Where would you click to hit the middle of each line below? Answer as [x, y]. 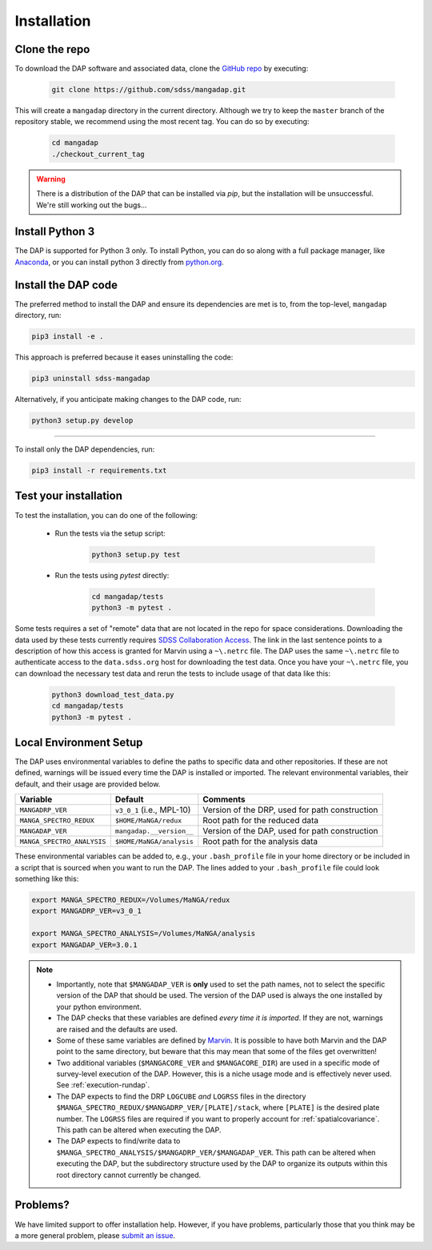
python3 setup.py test [136, 554]
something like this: [47, 879]
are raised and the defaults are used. [117, 1029]
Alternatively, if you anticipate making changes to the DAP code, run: [128, 400]
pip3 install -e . [68, 337]
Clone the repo [52, 49]
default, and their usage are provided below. [88, 784]
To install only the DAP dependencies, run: [85, 449]
